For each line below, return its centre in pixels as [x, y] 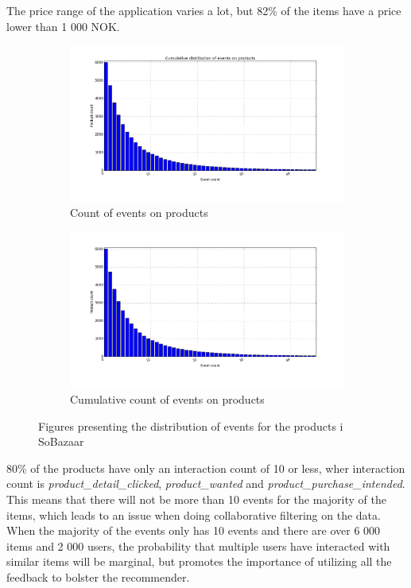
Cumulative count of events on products [167, 399]
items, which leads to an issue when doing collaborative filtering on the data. [194, 514]
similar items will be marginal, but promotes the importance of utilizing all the [199, 561]
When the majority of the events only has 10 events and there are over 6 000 [194, 530]
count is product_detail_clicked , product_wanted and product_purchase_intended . [206, 484]
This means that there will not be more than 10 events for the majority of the [196, 499]
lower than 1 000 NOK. [63, 26]
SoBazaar [61, 441]
